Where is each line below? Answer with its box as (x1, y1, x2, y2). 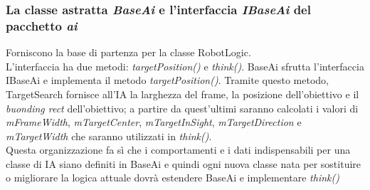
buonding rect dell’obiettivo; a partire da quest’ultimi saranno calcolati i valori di (6, 100, 359, 115)
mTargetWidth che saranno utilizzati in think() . (6, 128, 212, 143)
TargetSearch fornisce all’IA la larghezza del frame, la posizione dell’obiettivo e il (6, 86, 359, 101)
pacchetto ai (6, 16, 78, 34)
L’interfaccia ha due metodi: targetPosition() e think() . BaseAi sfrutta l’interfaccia (6, 58, 364, 73)
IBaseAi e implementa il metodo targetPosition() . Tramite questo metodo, (6, 73, 329, 88)
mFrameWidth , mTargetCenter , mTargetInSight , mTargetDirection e (6, 115, 302, 130)
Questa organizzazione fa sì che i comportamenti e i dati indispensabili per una (6, 142, 351, 157)
